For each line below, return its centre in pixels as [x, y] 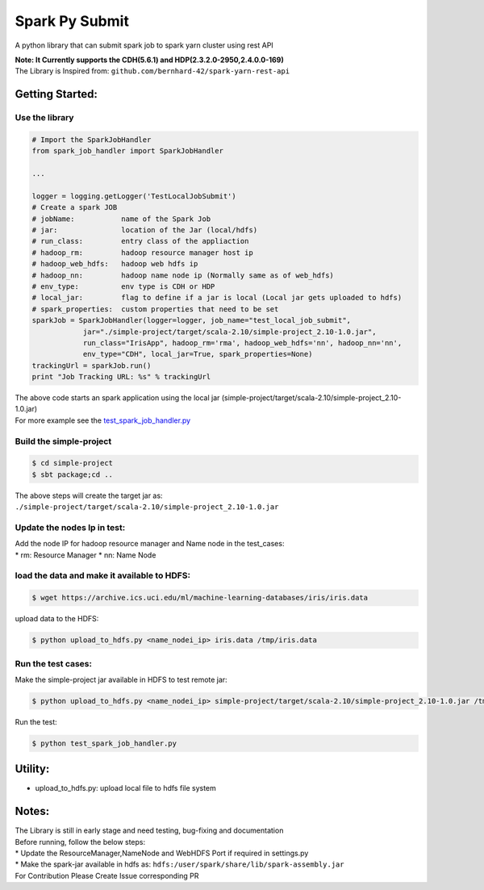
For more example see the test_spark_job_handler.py [103, 420]
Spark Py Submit [72, 21]
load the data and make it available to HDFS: [103, 575]
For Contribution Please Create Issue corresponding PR [107, 875]
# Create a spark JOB [75, 207]
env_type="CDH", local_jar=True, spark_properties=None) [198, 354]
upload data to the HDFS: [57, 619]
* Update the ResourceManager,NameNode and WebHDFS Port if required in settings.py [162, 853]
